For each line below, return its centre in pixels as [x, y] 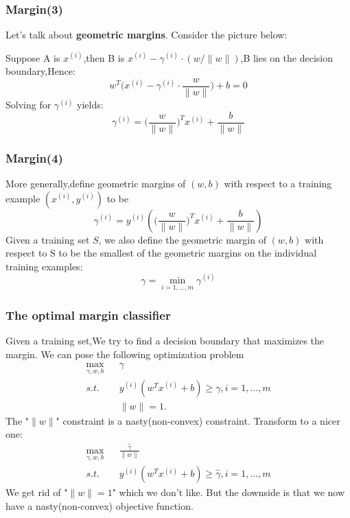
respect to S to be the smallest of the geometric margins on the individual [161, 253]
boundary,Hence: [40, 71]
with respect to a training [278, 183]
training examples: [44, 266]
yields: [90, 105]
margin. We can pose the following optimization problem [125, 354]
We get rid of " [37, 492]
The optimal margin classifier [88, 315]
